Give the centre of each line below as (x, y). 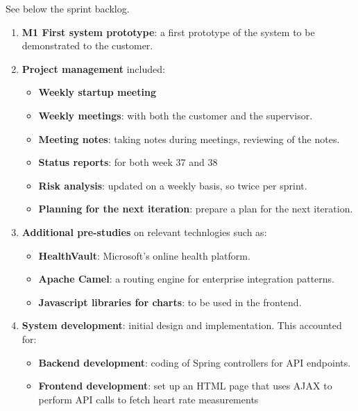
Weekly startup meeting (97, 92)
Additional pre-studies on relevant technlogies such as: (144, 232)
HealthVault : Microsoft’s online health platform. (144, 255)
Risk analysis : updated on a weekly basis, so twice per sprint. (173, 185)
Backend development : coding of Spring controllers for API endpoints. (195, 362)
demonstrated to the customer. (87, 45)
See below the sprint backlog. (68, 8)
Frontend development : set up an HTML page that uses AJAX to (185, 386)
